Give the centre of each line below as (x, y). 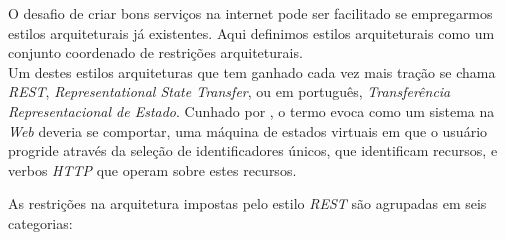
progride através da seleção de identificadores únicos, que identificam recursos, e (253, 150)
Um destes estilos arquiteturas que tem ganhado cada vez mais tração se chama (252, 71)
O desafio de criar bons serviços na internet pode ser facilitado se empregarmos (250, 13)
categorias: (40, 222)
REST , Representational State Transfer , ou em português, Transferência (229, 91)
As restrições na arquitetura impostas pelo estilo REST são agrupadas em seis (247, 203)
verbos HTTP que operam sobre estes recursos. (152, 169)
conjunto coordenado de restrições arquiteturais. (155, 52)
